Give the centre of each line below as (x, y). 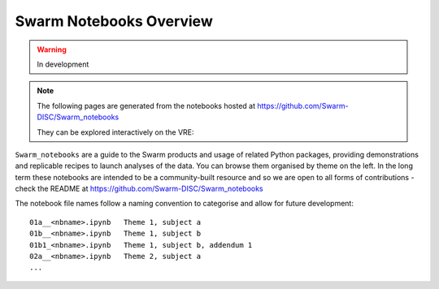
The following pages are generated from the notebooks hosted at (146, 106)
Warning (52, 50)
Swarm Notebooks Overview (114, 21)
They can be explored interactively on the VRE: (115, 132)
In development (63, 64)
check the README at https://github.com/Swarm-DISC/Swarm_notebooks (139, 189)
